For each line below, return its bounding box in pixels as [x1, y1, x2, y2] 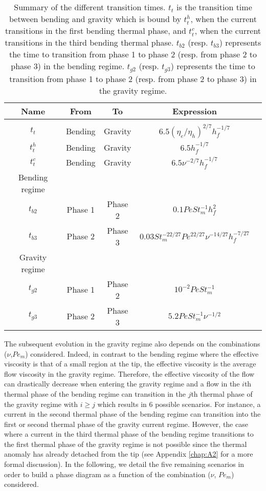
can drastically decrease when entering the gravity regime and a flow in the [4, 378, 240, 389]
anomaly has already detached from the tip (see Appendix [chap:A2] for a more [4, 448, 253, 459]
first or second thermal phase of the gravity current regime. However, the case [4, 418, 248, 429]
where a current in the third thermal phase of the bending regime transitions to [4, 428, 254, 439]
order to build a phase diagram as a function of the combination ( [4, 468, 211, 479]
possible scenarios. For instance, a [155, 398, 261, 409]
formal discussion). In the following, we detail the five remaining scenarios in [4, 459, 245, 469]
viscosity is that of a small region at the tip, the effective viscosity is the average [4, 358, 256, 369]
